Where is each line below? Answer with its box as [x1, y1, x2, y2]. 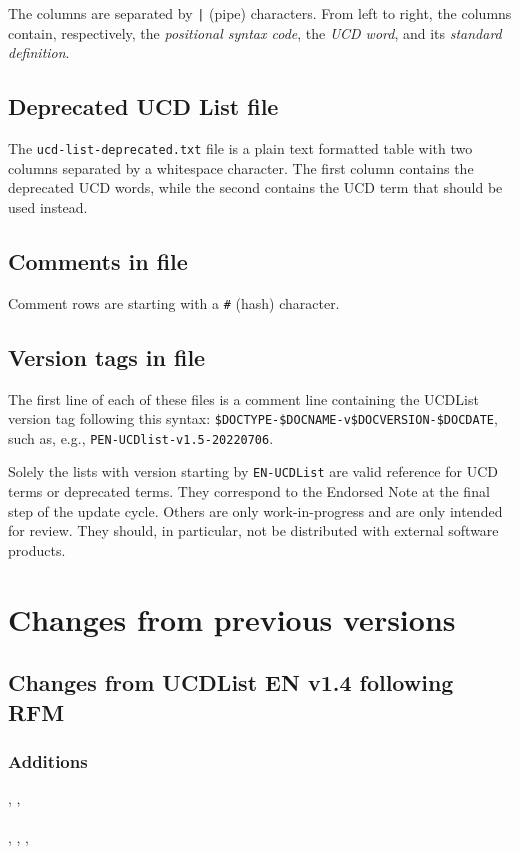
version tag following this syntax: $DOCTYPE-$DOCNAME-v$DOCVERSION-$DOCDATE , [8, 408, 498, 429]
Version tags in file [8, 341, 206, 372]
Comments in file [8, 245, 188, 276]
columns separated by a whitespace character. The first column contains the [8, 157, 474, 178]
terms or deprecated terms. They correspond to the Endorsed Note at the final [8, 481, 490, 502]
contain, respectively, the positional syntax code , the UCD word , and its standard [8, 22, 502, 43]
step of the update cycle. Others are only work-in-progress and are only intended [8, 500, 503, 521]
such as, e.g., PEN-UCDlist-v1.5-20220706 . [8, 427, 274, 448]
